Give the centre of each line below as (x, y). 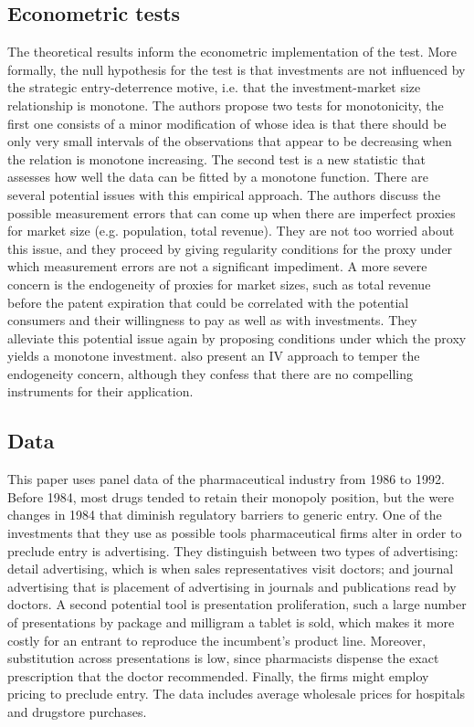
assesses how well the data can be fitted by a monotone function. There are (218, 177)
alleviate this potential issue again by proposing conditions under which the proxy (237, 337)
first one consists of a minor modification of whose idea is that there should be (227, 123)
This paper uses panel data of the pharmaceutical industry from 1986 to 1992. (226, 479)
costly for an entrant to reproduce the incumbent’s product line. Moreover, (217, 640)
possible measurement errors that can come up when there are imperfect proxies (232, 212)
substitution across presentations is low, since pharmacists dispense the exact (223, 658)
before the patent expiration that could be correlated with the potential (208, 302)
